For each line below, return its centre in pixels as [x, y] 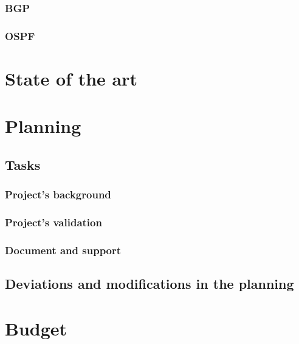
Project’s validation [53, 222]
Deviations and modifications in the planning [149, 284]
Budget [36, 328]
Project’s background [58, 194]
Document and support [63, 250]
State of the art [71, 78]
